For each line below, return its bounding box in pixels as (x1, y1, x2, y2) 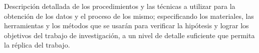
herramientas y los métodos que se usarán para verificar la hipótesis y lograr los (4, 20, 249, 31)
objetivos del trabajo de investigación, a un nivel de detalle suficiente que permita (4, 30, 255, 40)
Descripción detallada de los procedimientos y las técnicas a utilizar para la (4, 1, 235, 11)
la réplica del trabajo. (4, 40, 70, 50)
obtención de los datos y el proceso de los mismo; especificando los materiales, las (4, 10, 254, 21)
